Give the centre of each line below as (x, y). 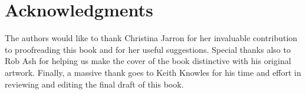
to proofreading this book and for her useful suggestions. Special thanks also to (148, 49)
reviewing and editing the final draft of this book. (94, 84)
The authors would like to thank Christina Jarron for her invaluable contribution (151, 38)
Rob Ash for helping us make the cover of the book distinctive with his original (148, 61)
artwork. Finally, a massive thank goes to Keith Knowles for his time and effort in (153, 72)
